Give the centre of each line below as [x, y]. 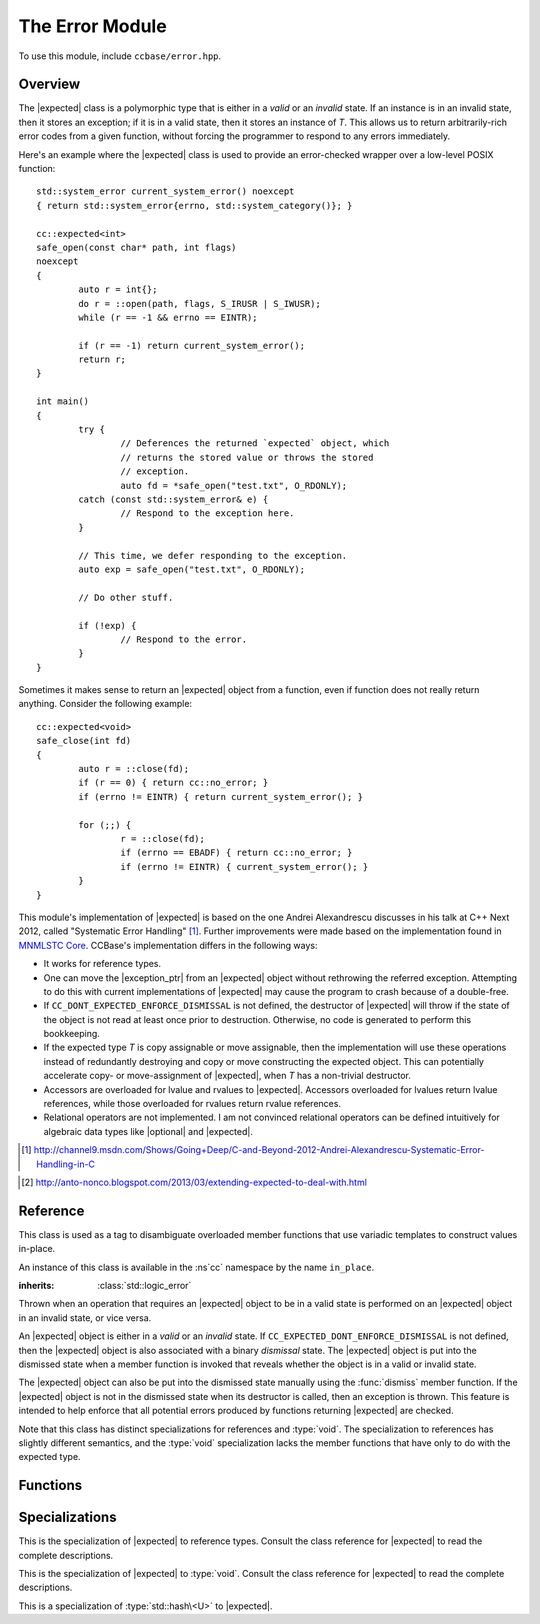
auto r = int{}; [118, 289]
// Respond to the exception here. [207, 513]
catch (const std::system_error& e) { [173, 499]
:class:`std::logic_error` [144, 1286]
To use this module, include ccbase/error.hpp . [120, 56]
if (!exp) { [107, 625]
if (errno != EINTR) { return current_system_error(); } [221, 796]
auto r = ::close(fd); [134, 769]
